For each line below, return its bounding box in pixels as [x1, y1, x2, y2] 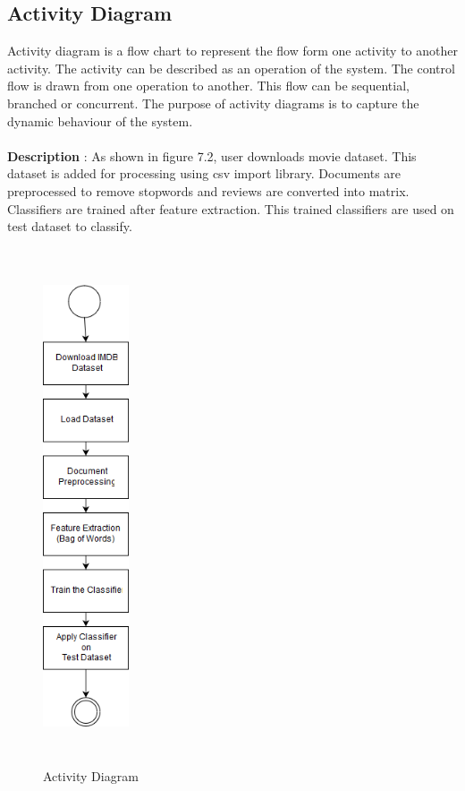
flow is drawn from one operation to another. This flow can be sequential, [7, 76, 410, 95]
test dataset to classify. [7, 217, 132, 236]
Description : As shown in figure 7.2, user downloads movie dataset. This [7, 146, 417, 165]
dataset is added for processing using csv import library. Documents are [7, 164, 402, 183]
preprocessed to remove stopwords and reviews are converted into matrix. [7, 181, 410, 200]
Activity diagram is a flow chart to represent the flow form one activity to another [7, 41, 458, 60]
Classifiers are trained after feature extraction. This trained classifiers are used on [7, 199, 454, 218]
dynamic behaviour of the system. [7, 111, 193, 130]
